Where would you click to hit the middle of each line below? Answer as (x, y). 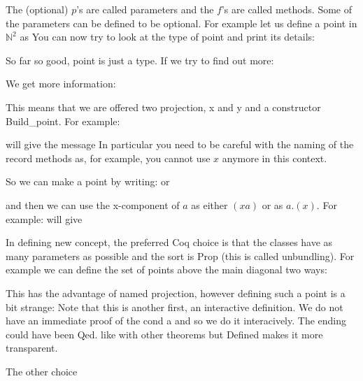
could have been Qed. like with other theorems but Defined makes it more (164, 334)
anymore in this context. (275, 158)
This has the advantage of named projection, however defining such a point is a (176, 293)
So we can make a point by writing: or (88, 181)
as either (209, 204)
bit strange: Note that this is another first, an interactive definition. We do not (175, 307)
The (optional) (37, 9)
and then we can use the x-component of (93, 204)
